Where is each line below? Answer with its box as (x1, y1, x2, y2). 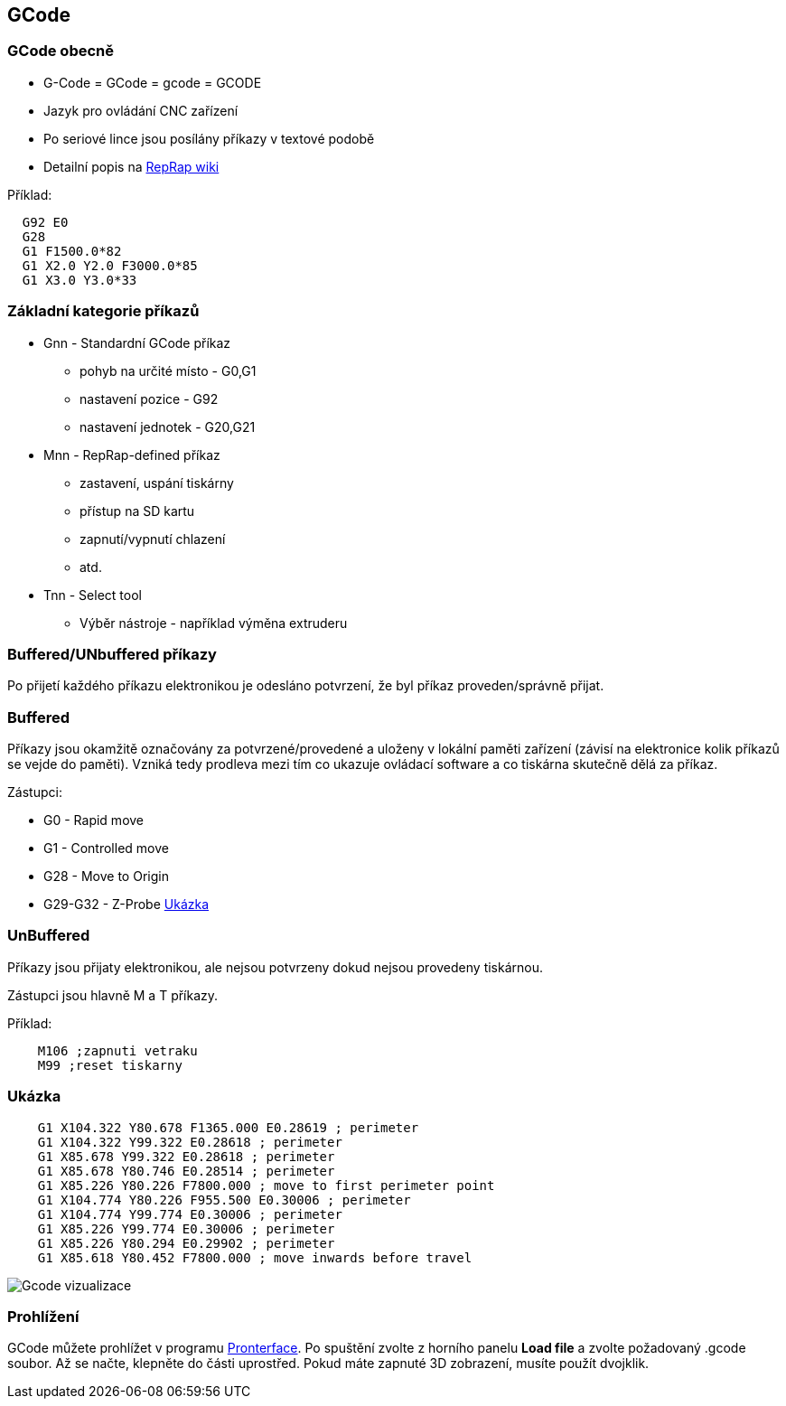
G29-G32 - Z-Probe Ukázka (43, 896, 210, 913)
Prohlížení (7, 1307, 80, 1326)
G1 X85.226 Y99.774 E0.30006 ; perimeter (37, 1221, 335, 1236)
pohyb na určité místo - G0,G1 (80, 362, 257, 379)
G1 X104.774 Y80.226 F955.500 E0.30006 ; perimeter (37, 1192, 411, 1207)
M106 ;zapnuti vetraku (37, 1043, 198, 1058)
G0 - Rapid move (43, 812, 145, 829)
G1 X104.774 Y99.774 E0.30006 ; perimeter (37, 1206, 342, 1222)
